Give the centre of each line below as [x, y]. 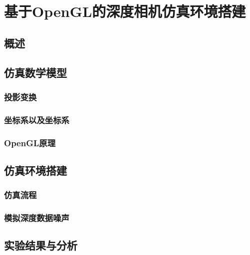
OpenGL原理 [30, 142]
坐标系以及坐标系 [37, 120]
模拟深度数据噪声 [37, 218]
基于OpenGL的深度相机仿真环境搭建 [125, 11]
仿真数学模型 [35, 72]
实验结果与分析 [41, 245]
